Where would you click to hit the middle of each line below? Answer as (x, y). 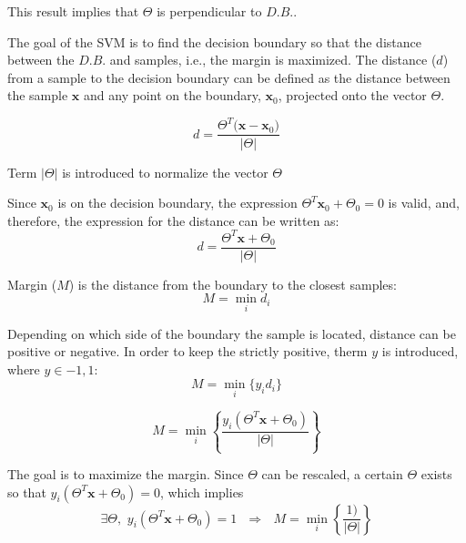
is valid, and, (424, 203)
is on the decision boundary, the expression (177, 203)
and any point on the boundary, (172, 95)
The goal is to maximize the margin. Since (126, 474)
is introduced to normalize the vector (165, 172)
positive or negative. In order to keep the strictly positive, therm (187, 351)
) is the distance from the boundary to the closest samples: (233, 284)
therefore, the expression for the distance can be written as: (173, 220)
